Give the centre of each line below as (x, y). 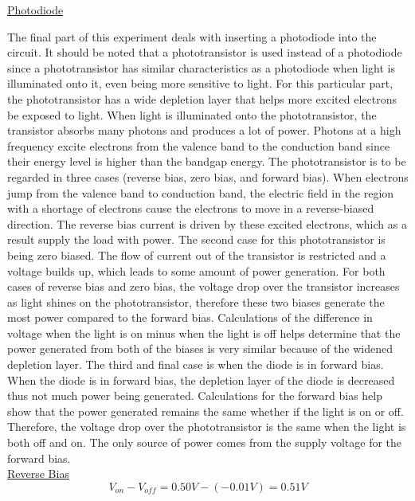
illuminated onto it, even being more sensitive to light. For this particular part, (200, 83)
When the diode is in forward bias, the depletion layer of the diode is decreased (201, 380)
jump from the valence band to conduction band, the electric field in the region (201, 192)
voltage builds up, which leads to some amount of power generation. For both (196, 270)
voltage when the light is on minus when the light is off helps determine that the (204, 333)
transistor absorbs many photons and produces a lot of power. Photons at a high (204, 130)
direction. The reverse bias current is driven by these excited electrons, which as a (207, 223)
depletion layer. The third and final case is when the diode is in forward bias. (196, 364)
